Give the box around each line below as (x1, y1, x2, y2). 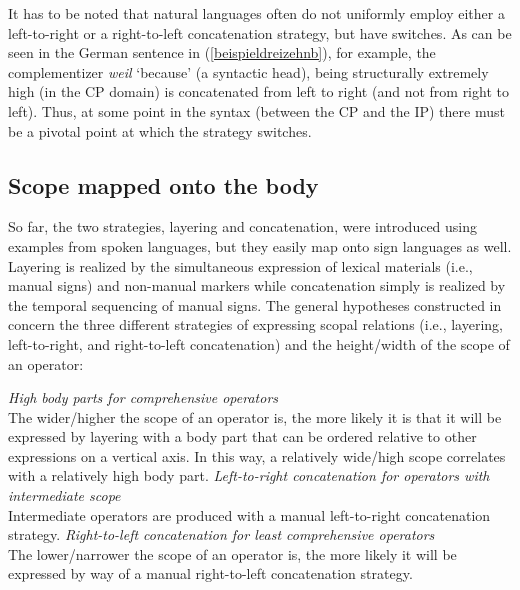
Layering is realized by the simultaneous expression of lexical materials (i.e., (8, 255, 473, 276)
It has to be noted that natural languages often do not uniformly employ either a (8, 3, 505, 23)
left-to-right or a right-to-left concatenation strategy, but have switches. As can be (8, 22, 512, 43)
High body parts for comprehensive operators (8, 387, 279, 408)
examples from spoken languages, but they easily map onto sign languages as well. (8, 235, 512, 256)
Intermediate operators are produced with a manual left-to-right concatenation (8, 504, 491, 525)
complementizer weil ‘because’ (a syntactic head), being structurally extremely (8, 61, 489, 82)
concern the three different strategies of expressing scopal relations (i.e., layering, (8, 314, 503, 335)
